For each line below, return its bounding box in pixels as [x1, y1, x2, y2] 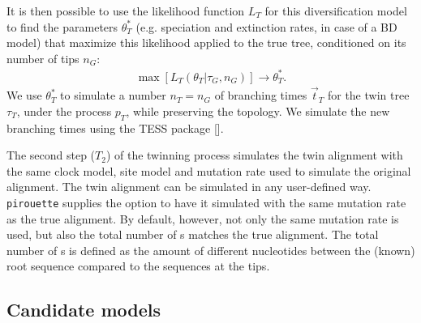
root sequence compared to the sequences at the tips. [6, 257, 270, 274]
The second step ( [6, 147, 96, 164]
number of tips [6, 49, 79, 66]
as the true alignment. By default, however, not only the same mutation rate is [6, 210, 399, 227]
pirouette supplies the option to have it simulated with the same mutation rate [6, 193, 406, 210]
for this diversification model [264, 2, 407, 19]
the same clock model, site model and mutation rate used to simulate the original [6, 162, 411, 179]
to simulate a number [60, 87, 166, 104]
